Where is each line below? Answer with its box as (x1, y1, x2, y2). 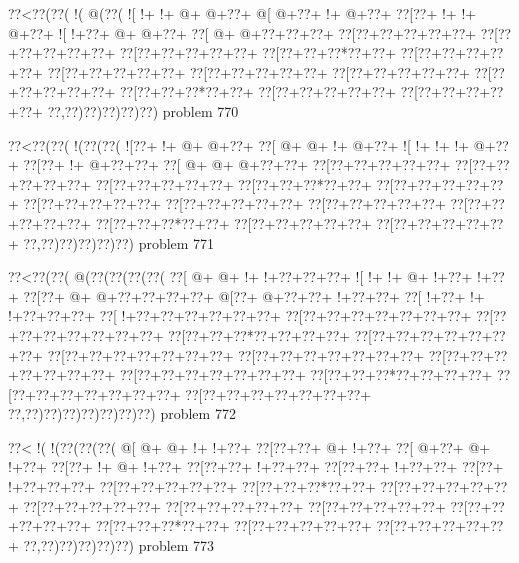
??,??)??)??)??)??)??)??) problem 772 (8, 403, 236, 424)
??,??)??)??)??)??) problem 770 (47, 100, 239, 121)
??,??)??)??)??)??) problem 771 (23, 232, 215, 253)
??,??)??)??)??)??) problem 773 (23, 534, 215, 555)
